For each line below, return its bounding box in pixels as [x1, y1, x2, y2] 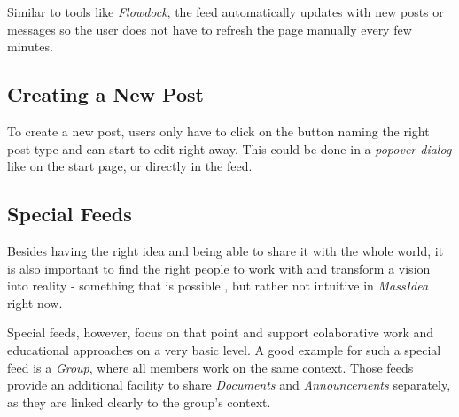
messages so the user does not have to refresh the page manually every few [7, 19, 412, 38]
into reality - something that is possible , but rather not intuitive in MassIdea [7, 276, 429, 295]
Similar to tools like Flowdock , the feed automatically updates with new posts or [7, 3, 444, 20]
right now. [7, 293, 63, 312]
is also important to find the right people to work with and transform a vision [7, 259, 431, 277]
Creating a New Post [7, 81, 204, 108]
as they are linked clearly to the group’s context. [7, 392, 271, 411]
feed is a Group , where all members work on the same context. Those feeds [7, 358, 414, 376]
